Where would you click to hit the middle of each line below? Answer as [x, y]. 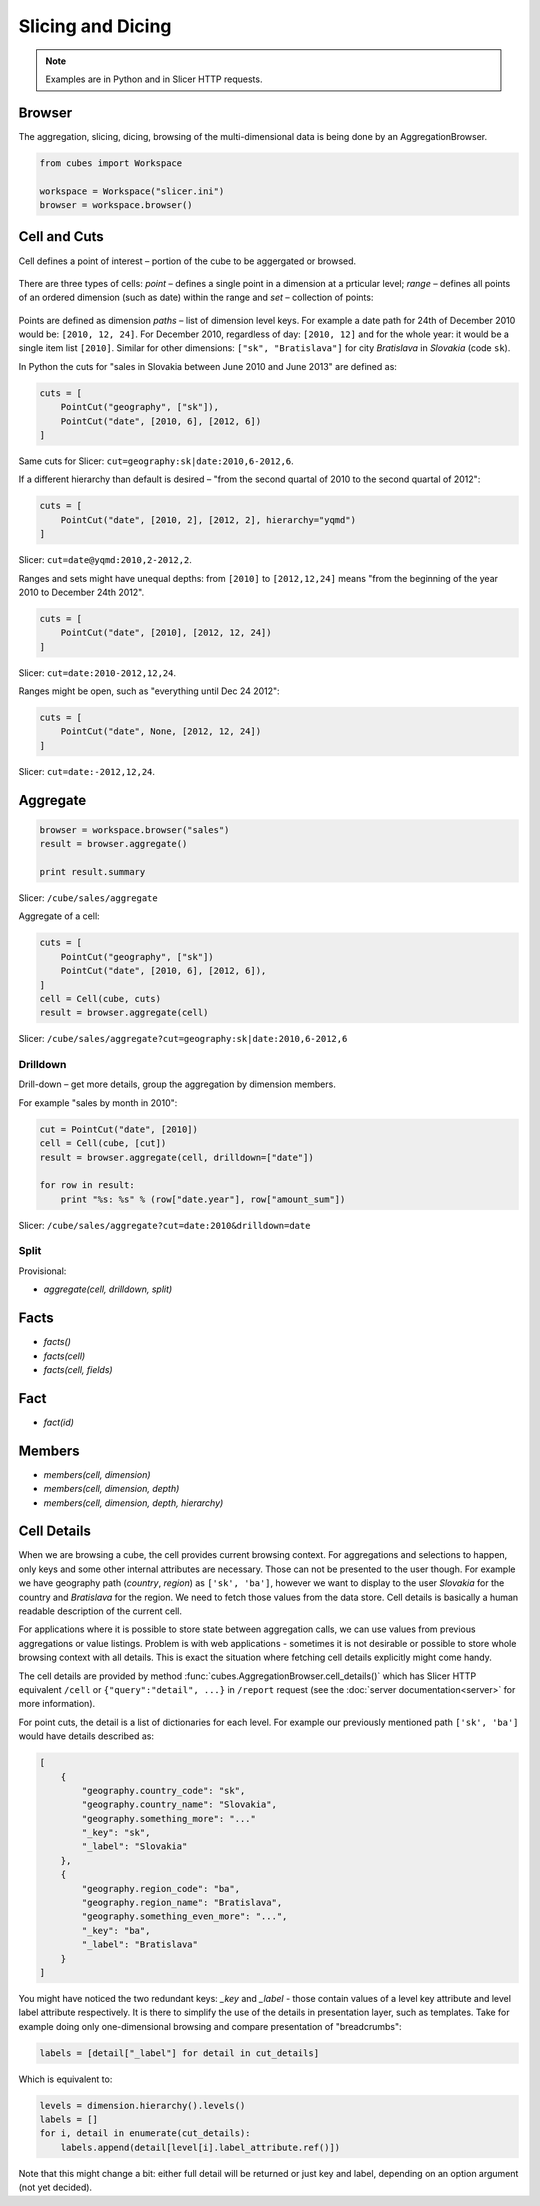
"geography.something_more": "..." [169, 1818]
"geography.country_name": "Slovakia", [179, 1804]
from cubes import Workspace [111, 163]
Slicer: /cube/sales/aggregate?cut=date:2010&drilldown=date [164, 1225]
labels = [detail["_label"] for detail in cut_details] [179, 2053]
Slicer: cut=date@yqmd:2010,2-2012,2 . [105, 560]
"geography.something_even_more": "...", [184, 1916]
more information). [57, 1704]
